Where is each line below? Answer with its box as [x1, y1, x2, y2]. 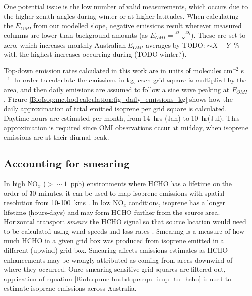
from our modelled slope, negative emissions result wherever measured [33, 20, 242, 31]
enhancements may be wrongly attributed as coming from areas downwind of [4, 254, 233, 264]
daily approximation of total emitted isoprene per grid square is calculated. [4, 103, 227, 114]
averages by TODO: [145, 39, 205, 49]
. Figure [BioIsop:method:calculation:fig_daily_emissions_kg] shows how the [4, 94, 233, 104]
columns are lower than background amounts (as [4, 30, 148, 40]
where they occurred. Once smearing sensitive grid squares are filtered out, [4, 264, 226, 274]
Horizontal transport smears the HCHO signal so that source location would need [4, 216, 246, 227]
